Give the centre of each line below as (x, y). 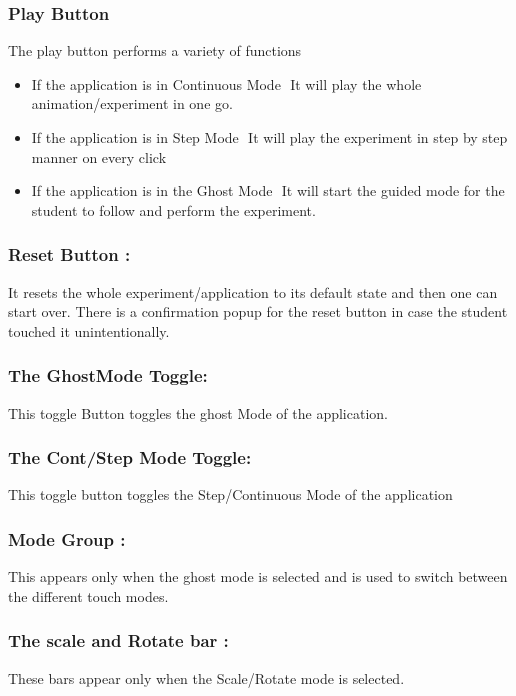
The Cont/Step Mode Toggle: (130, 457)
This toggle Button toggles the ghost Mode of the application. (198, 412)
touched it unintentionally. (89, 330)
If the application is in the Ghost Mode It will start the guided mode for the (268, 190)
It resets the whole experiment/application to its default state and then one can (253, 291)
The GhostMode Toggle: (108, 375)
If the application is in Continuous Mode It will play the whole (226, 83)
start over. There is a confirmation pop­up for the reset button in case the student (258, 311)
